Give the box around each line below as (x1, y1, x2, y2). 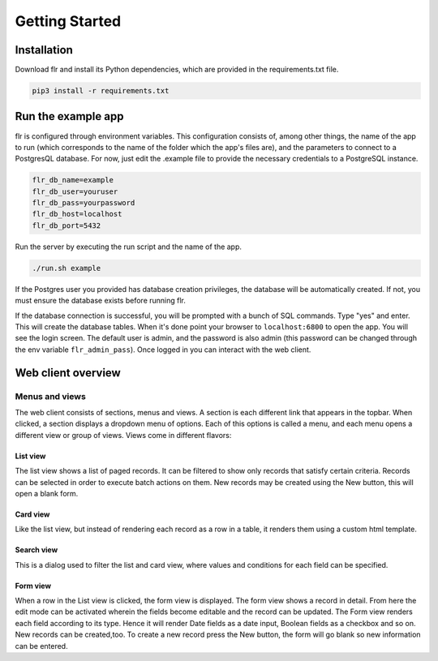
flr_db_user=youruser (32, 187, 118, 196)
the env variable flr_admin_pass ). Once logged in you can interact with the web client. (15, 345, 311, 354)
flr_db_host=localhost (32, 209, 122, 219)
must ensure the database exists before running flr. (15, 296, 187, 306)
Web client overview (15, 366, 121, 380)
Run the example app (15, 109, 124, 123)
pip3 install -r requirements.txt (32, 86, 170, 96)
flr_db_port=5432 (32, 221, 101, 230)
